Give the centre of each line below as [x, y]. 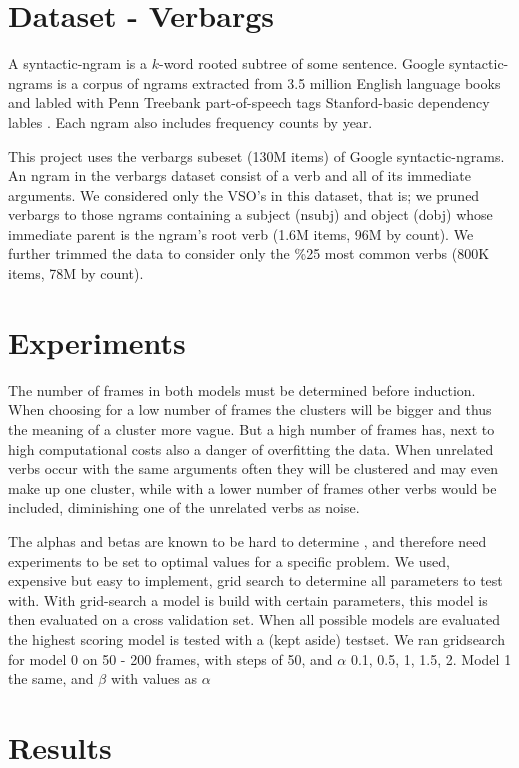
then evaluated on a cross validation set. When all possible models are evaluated [254, 619]
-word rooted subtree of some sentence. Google [301, 63]
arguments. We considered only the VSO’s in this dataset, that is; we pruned [244, 194]
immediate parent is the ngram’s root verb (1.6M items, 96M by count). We [241, 233]
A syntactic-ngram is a [78, 63]
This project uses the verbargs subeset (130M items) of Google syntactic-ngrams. [256, 155]
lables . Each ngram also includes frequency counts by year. [190, 121]
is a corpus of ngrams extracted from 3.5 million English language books [279, 82]
